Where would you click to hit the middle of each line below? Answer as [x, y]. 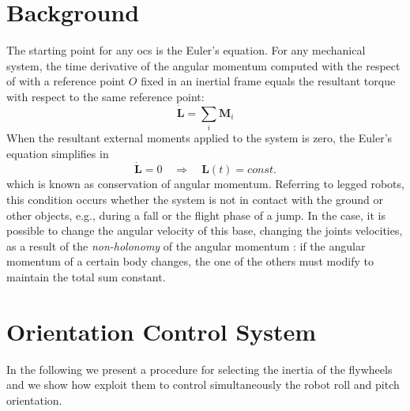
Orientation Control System [162, 331]
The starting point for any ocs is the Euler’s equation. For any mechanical [186, 50]
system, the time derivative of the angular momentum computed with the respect [203, 65]
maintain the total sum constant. [86, 277]
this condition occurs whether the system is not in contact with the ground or [195, 200]
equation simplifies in [58, 153]
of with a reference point [66, 81]
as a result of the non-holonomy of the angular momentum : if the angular [186, 245]
